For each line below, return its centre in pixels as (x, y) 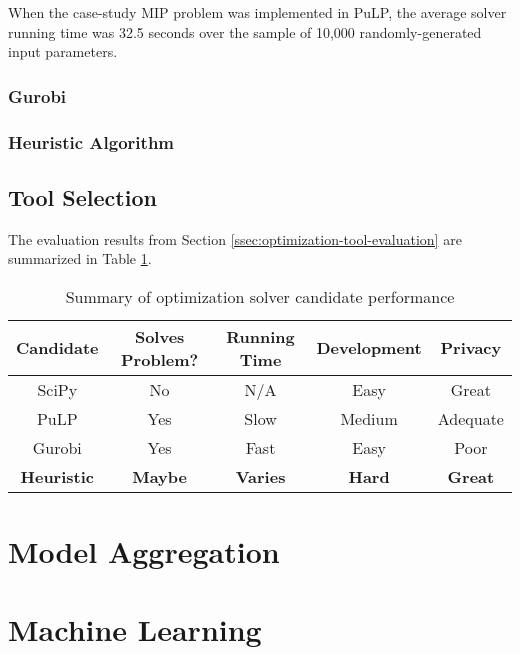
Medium (369, 418)
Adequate (470, 418)
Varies (260, 476)
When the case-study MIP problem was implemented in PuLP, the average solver (257, 12)
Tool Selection (82, 196)
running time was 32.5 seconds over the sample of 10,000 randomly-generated (245, 31)
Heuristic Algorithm (91, 141)
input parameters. (63, 51)
